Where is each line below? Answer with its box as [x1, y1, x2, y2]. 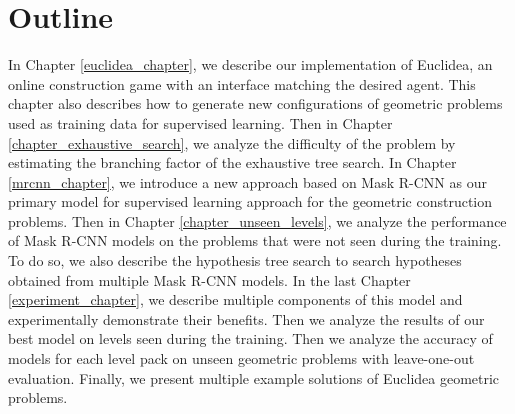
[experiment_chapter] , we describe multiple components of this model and [8, 289, 463, 310]
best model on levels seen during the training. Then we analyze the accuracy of [8, 328, 493, 349]
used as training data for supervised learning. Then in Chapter [8, 112, 393, 133]
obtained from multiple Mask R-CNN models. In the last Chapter [8, 269, 411, 290]
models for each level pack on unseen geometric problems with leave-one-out [8, 348, 475, 369]
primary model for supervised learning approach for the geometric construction [8, 191, 493, 212]
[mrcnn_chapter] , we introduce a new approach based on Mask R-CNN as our [8, 171, 487, 192]
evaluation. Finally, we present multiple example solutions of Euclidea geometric [8, 367, 500, 388]
